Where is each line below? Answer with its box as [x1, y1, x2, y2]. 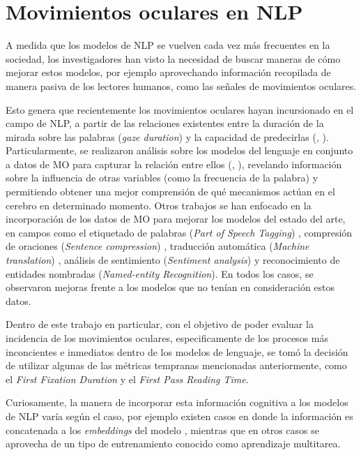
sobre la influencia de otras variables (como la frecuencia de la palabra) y [6, 170, 318, 185]
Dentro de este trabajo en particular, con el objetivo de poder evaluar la [6, 317, 314, 331]
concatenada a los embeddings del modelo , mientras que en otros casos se [6, 422, 319, 437]
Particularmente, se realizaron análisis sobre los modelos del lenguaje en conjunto [6, 143, 353, 158]
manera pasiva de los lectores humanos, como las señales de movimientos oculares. [6, 78, 357, 93]
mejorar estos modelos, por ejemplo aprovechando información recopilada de [6, 65, 331, 80]
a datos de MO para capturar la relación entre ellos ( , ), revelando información [6, 156, 342, 171]
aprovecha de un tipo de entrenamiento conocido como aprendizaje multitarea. [6, 436, 341, 451]
